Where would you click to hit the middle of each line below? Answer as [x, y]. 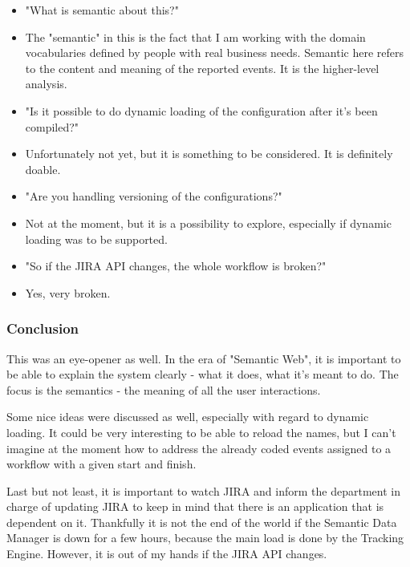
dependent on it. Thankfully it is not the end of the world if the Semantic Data [202, 522]
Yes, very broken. [68, 292]
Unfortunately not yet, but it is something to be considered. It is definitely [209, 154]
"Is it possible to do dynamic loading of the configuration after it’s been [201, 110]
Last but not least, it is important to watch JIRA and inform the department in [203, 490]
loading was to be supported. [96, 239]
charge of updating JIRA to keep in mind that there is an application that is [195, 506]
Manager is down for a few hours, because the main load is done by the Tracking [205, 538]
